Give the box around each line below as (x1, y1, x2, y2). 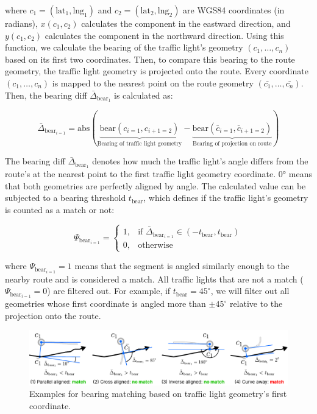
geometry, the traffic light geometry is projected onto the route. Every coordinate (5, 65, 308, 77)
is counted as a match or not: (5, 203, 115, 216)
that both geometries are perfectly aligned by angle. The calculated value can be (5, 179, 306, 192)
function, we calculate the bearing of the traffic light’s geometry (5, 41, 243, 54)
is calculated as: (113, 88, 173, 101)
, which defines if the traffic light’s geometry (143, 191, 308, 204)
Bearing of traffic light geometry (97, 140, 182, 147)
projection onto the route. (5, 309, 101, 321)
